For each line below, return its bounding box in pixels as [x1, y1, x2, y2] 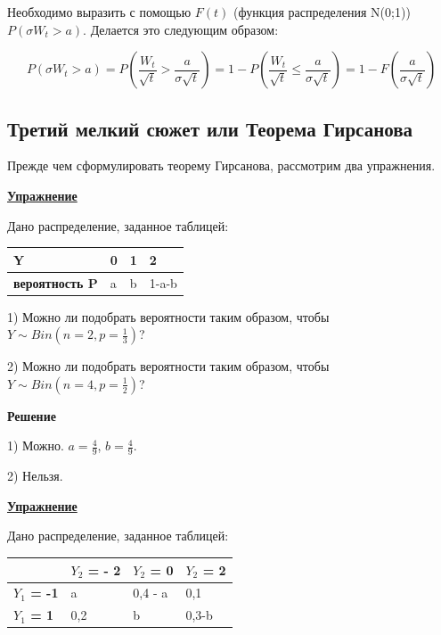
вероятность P [13, 273, 98, 292]
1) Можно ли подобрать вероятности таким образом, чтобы [7, 307, 330, 326]
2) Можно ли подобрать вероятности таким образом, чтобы [7, 357, 330, 375]
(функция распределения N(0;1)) [233, 3, 411, 21]
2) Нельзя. [7, 466, 63, 485]
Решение [7, 406, 56, 425]
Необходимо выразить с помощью [7, 3, 192, 21]
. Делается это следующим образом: [83, 20, 279, 38]
